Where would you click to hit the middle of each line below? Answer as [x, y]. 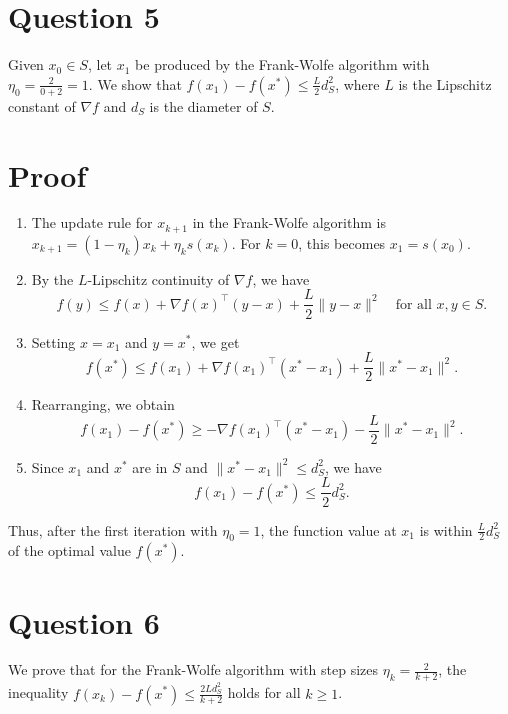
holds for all [264, 692]
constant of [42, 105]
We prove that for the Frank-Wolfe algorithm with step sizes [193, 669]
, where [357, 83]
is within [446, 529]
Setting [53, 341]
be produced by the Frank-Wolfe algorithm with [282, 64]
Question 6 [84, 621]
